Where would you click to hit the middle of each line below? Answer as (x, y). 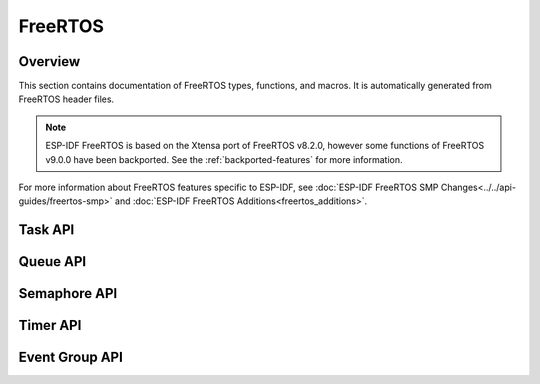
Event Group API (71, 357)
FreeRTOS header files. (66, 99)
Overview (49, 61)
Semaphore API (68, 293)
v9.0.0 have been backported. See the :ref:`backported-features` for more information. (224, 159)
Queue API (52, 261)
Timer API (50, 325)
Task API (46, 230)
